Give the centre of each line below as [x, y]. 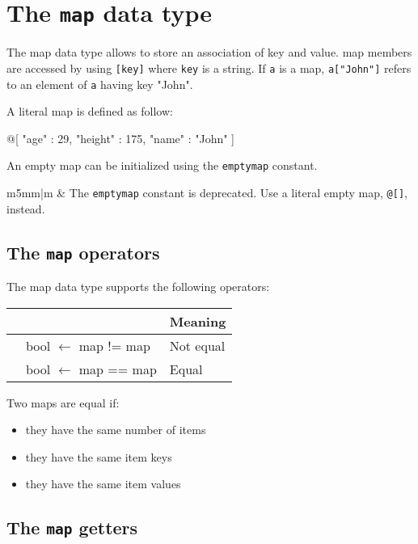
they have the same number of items [116, 430]
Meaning [198, 321]
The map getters [72, 527]
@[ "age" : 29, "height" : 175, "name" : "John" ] [121, 138]
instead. [26, 208]
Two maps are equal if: [63, 402]
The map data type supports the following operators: [138, 287]
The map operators [83, 252]
